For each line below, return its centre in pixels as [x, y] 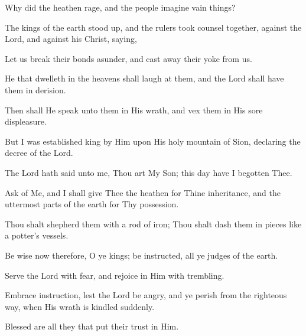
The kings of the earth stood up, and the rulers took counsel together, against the [153, 27]
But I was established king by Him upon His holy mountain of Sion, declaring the [153, 141]
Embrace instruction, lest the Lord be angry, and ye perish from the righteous [146, 295]
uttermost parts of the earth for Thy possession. [92, 204]
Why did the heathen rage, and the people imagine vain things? [120, 7]
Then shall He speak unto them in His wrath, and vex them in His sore [134, 110]
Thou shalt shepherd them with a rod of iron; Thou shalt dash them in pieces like [153, 224]
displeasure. [26, 121]
